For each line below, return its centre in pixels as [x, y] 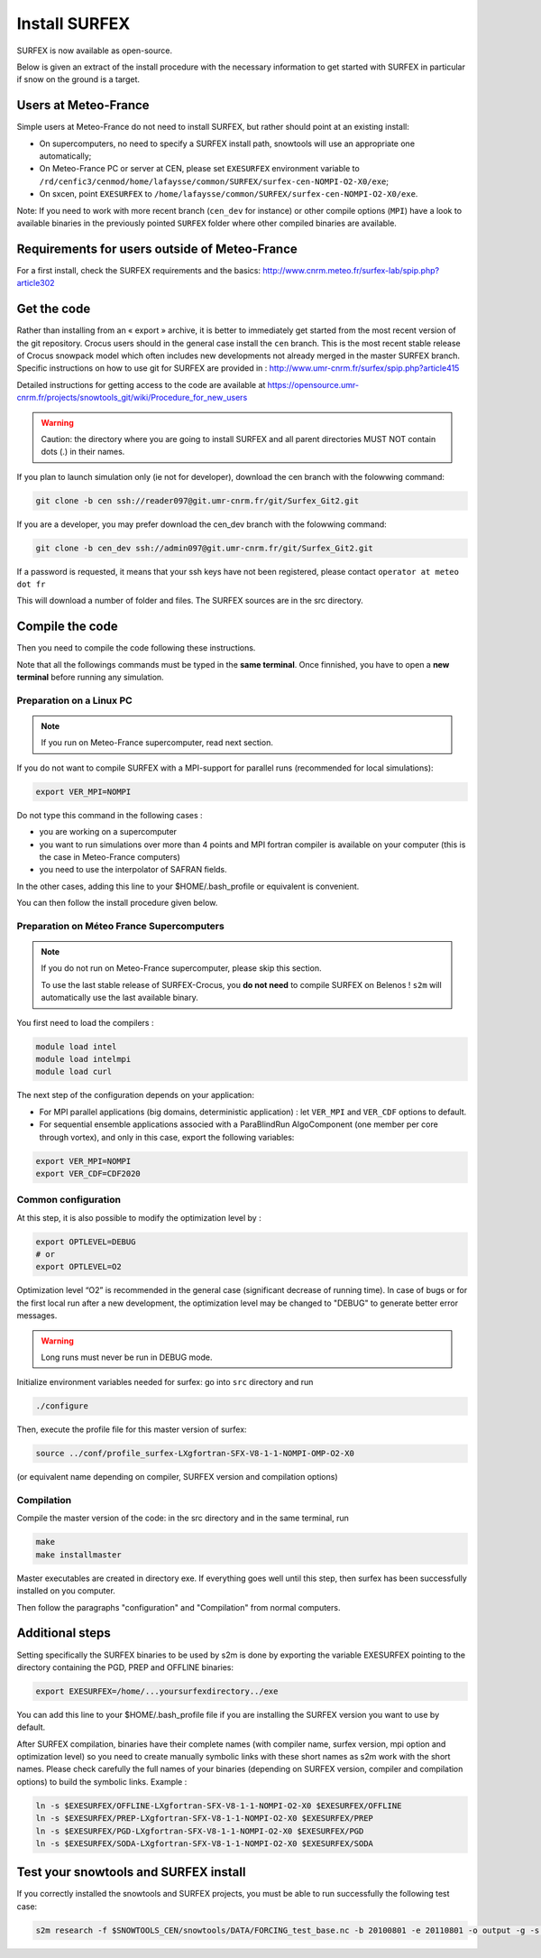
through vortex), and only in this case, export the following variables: [167, 1137]
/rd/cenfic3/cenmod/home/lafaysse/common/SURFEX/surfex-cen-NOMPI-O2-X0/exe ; [214, 181]
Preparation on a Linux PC [74, 700]
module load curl [74, 1072]
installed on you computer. [66, 1591]
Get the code [54, 309]
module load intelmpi [83, 1059]
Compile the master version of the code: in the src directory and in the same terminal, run [183, 1518]
